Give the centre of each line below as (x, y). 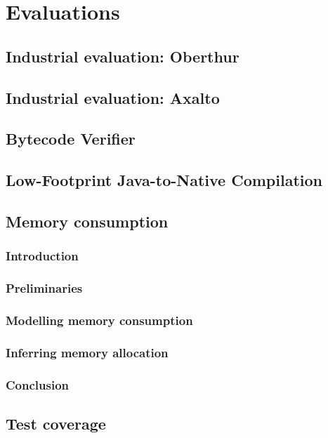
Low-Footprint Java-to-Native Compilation (164, 180)
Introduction (42, 256)
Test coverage (56, 423)
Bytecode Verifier (71, 139)
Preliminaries (44, 288)
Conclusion (37, 384)
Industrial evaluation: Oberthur (123, 56)
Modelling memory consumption (99, 320)
